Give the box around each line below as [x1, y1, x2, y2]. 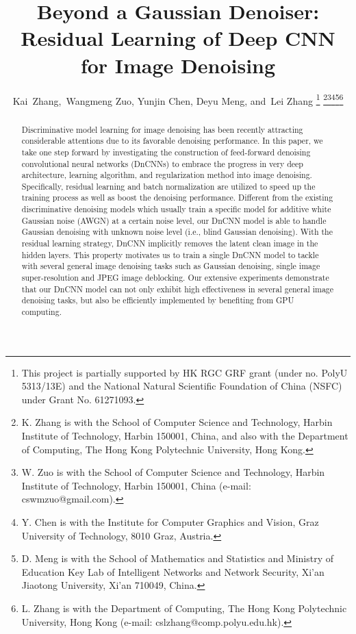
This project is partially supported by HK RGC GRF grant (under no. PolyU [21, 365, 348, 379]
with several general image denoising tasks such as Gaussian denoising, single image [21, 260, 320, 272]
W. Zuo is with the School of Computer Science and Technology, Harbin [21, 465, 325, 479]
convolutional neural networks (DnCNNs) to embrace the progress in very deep [21, 157, 303, 169]
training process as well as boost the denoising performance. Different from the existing [21, 192, 333, 203]
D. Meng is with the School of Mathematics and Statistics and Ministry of [21, 551, 334, 566]
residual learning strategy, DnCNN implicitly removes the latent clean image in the [21, 238, 318, 249]
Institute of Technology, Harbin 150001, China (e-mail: [21, 478, 251, 492]
